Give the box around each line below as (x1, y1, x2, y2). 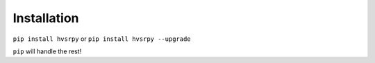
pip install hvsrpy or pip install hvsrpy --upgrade (12, 35, 191, 43)
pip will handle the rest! (12, 47, 82, 55)
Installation (12, 10, 79, 26)
